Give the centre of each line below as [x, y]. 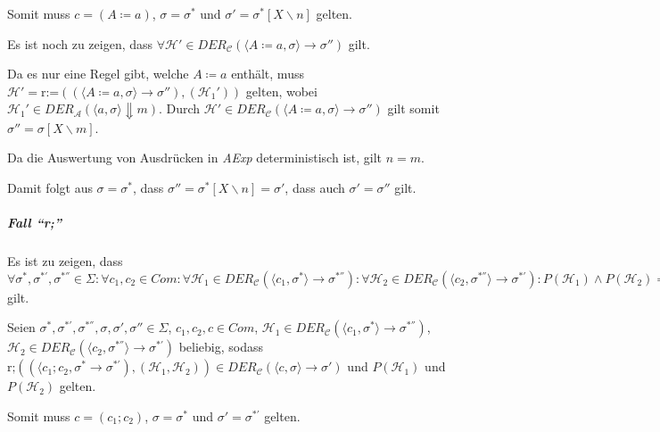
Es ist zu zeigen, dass [65, 261]
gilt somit [413, 108]
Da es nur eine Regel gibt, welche [98, 74]
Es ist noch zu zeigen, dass [80, 43]
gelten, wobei [281, 91]
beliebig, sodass [221, 347]
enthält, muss [268, 74]
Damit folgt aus [50, 188]
